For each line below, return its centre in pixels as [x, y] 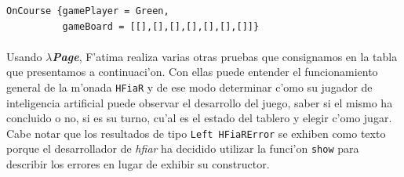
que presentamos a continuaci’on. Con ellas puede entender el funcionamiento [192, 72]
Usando [24, 56]
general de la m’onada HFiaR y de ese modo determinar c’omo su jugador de [189, 87]
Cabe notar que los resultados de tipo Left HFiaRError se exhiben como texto [196, 133]
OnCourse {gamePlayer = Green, [88, 11]
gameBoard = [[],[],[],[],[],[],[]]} [161, 26]
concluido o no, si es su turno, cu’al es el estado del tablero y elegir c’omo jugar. [199, 118]
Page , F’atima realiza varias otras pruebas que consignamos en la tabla [225, 56]
